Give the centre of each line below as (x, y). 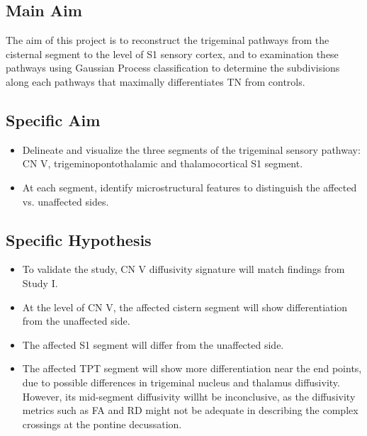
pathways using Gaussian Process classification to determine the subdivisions (173, 68)
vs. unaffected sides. (66, 201)
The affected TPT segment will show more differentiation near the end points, (192, 368)
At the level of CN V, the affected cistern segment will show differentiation (185, 307)
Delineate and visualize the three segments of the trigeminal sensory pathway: (191, 149)
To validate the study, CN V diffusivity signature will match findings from (183, 269)
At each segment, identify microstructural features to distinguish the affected (190, 187)
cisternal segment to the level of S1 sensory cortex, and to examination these (172, 54)
